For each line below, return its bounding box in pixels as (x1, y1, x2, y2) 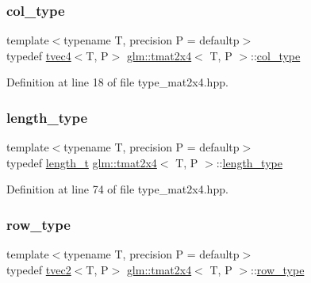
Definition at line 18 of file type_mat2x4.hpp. (6, 74, 228, 90)
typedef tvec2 (6, 261, 71, 277)
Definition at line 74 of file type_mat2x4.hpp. (6, 181, 228, 197)
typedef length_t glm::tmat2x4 (6, 154, 157, 170)
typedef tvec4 (6, 47, 71, 63)
